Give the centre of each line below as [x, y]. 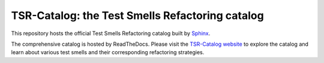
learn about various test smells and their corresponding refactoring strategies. [108, 52]
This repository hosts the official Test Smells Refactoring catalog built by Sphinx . [111, 33]
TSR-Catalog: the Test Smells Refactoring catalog [137, 15]
